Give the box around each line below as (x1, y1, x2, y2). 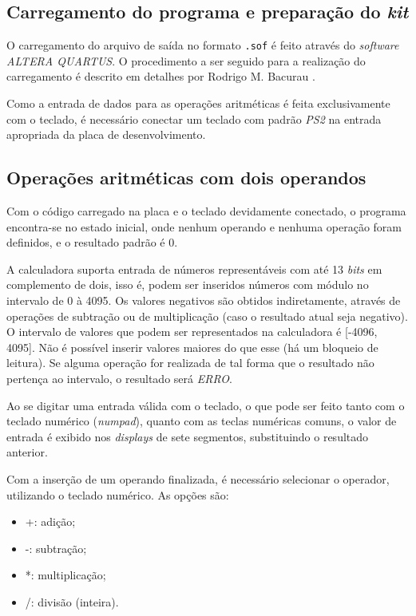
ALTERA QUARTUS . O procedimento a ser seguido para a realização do (6, 52, 366, 69)
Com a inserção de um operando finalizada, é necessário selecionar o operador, (6, 470, 390, 487)
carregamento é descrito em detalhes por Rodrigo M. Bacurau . (6, 68, 315, 85)
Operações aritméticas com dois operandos (6, 165, 366, 190)
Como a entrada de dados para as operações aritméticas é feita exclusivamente (6, 95, 390, 112)
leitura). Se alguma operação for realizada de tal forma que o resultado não (6, 354, 374, 371)
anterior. (6, 444, 48, 460)
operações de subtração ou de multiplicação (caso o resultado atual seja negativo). (6, 307, 408, 324)
